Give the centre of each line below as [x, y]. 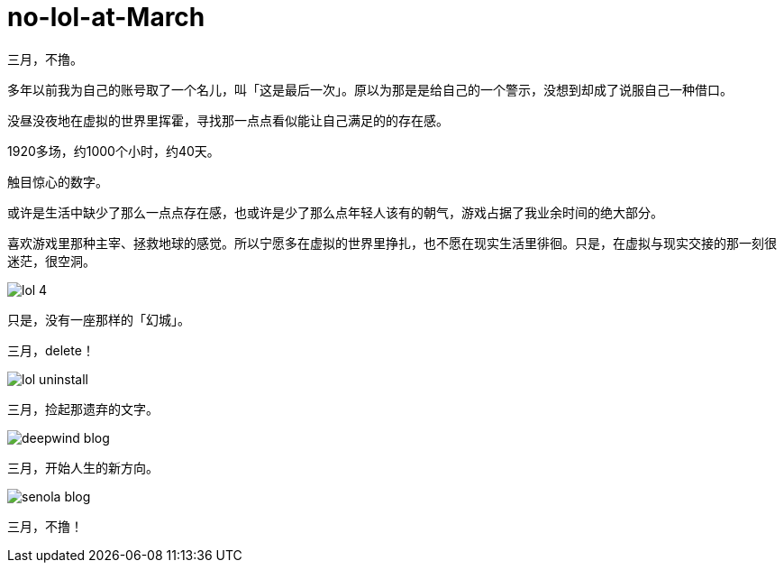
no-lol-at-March [106, 17]
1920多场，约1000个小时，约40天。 [114, 151]
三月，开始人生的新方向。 [83, 467]
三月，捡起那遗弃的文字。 [83, 409]
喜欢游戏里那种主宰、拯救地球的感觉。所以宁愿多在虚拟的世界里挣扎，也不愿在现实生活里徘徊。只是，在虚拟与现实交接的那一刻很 [392, 243]
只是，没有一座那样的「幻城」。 [99, 319]
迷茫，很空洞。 [51, 261]
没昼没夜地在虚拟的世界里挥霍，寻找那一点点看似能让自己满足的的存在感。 [228, 120]
